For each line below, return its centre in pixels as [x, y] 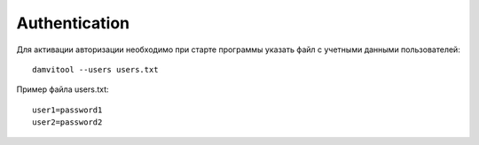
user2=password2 [67, 122]
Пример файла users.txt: [63, 89]
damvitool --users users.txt [95, 69]
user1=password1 [67, 110]
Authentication [73, 23]
